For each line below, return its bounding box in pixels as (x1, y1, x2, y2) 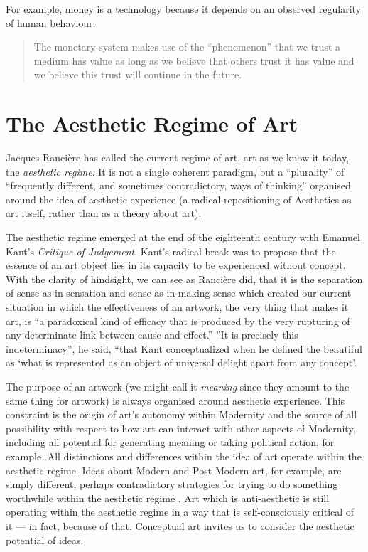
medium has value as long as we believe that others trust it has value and (33, 53, 355, 68)
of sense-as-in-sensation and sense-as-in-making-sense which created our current (6, 285, 352, 300)
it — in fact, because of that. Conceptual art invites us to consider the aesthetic (6, 518, 355, 533)
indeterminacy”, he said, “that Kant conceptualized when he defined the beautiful (6, 341, 362, 356)
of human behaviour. (6, 15, 96, 30)
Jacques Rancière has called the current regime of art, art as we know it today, (6, 150, 350, 165)
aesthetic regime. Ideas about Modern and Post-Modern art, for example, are (6, 462, 342, 477)
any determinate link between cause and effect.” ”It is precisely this (6, 327, 298, 342)
